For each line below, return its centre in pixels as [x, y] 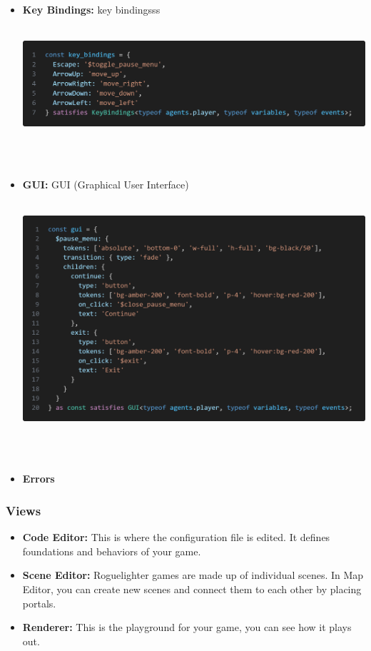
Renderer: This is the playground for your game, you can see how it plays [187, 627]
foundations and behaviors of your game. [112, 551]
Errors [39, 479]
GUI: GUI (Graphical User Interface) [106, 184]
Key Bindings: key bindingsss [91, 9]
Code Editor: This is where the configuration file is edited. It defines [176, 537]
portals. [39, 603]
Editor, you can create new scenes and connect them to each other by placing [192, 589]
